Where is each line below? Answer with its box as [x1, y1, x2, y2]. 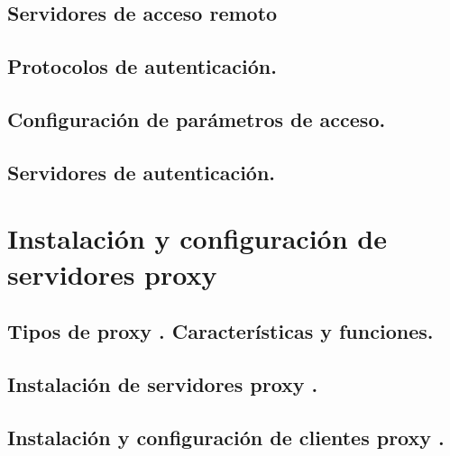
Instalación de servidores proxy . [7, 369, 318, 397]
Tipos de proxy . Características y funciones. [7, 317, 434, 345]
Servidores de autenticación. [7, 158, 276, 186]
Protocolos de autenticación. [7, 52, 277, 80]
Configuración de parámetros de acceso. [7, 105, 386, 132]
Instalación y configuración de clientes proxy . [7, 423, 445, 451]
